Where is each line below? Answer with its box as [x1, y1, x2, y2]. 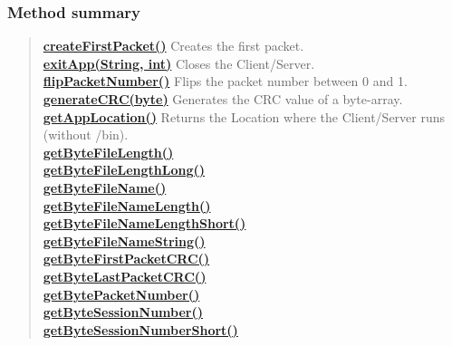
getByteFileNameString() [43, 231, 206, 250]
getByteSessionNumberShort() [43, 320, 238, 339]
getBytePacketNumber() [43, 284, 200, 303]
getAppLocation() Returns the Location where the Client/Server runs [43, 107, 446, 126]
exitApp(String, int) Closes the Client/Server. [43, 53, 315, 72]
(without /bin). [43, 125, 129, 144]
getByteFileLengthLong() [43, 160, 206, 179]
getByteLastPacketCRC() [43, 266, 207, 285]
